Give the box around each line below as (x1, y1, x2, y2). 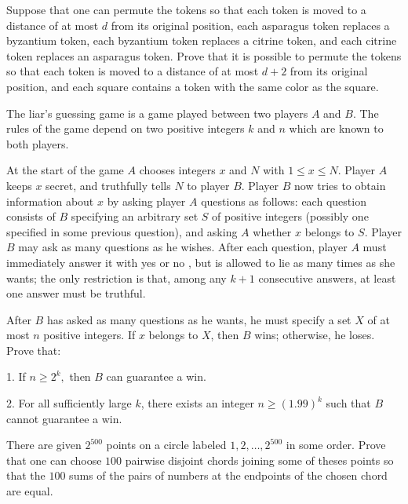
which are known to (289, 120, 384, 137)
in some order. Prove (286, 436, 386, 453)
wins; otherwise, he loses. (254, 327, 375, 343)
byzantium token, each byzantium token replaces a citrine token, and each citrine (6, 32, 397, 49)
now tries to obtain (294, 177, 386, 193)
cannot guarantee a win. (6, 410, 122, 426)
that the (6, 467, 46, 484)
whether (253, 223, 292, 239)
